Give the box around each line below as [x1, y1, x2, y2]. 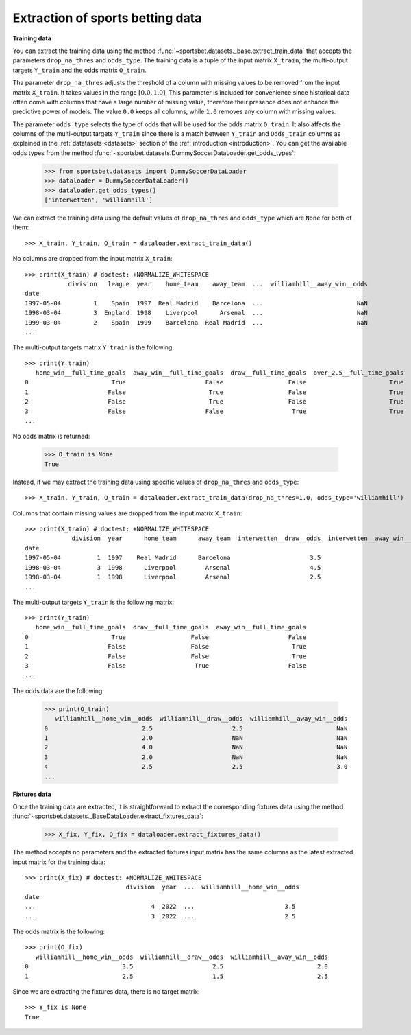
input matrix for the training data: [12, 858, 105, 866]
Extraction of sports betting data [12, 10, 202, 25]
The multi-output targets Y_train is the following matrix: [12, 598, 175, 606]
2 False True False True [25, 398, 404, 406]
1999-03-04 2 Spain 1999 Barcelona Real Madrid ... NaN [25, 318, 368, 326]
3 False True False [25, 662, 307, 670]
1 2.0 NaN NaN [44, 734, 348, 741]
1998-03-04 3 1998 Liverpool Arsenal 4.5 [25, 563, 321, 571]
